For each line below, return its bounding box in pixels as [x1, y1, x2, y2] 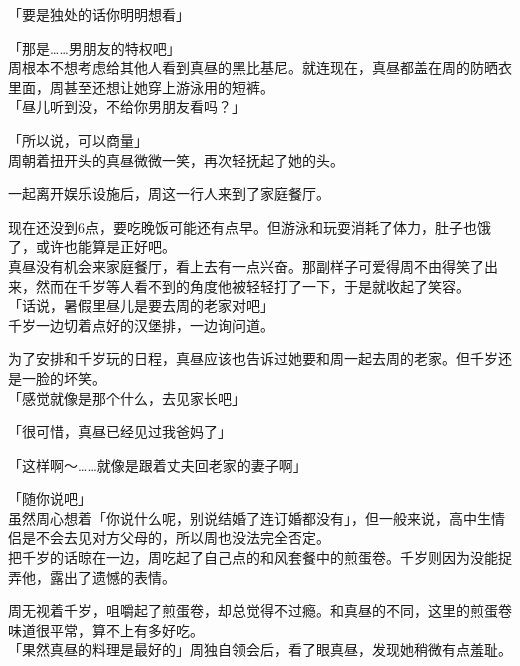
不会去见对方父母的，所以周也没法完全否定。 [35, 527, 330, 548]
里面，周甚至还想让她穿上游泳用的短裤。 [8, 76, 274, 97]
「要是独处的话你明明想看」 [8, 4, 190, 24]
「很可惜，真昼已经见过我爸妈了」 [8, 421, 232, 442]
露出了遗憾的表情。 [49, 566, 176, 587]
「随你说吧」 [8, 488, 92, 509]
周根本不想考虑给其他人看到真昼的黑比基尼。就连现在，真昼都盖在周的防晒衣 [8, 57, 512, 78]
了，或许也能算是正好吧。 [8, 236, 176, 257]
